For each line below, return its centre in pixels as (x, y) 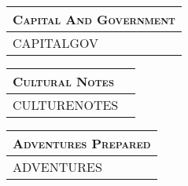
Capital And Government (94, 19)
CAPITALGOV (56, 43)
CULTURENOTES (66, 105)
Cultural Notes (63, 81)
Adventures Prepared (82, 143)
